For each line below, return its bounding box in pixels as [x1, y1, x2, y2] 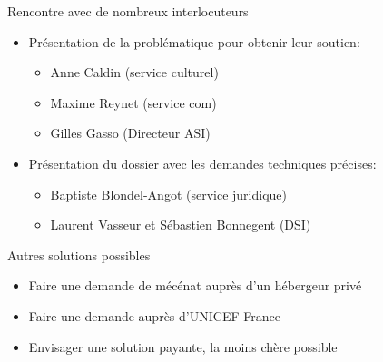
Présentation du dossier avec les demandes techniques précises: [28, 153, 377, 172]
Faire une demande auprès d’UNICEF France [28, 306, 280, 325]
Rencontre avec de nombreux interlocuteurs [7, 2, 249, 20]
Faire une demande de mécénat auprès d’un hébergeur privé [28, 276, 362, 295]
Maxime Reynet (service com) [50, 93, 217, 112]
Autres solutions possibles [7, 245, 151, 264]
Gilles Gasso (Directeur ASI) [50, 123, 211, 142]
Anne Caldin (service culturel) [50, 63, 219, 82]
